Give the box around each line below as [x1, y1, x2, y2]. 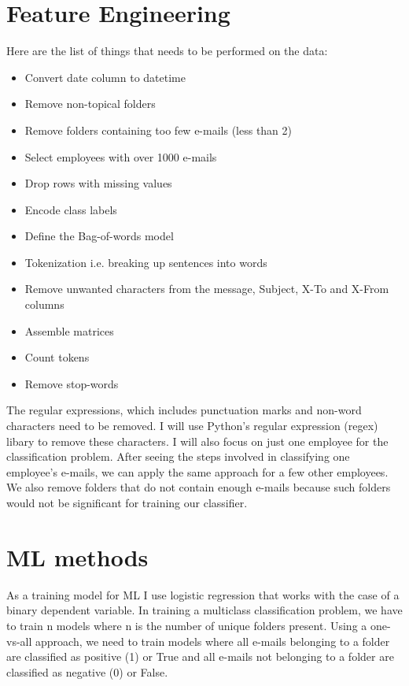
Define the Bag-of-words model [24, 228, 174, 244]
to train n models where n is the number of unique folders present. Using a [6, 617, 367, 633]
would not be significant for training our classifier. [6, 495, 248, 510]
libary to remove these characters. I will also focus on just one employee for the [6, 432, 389, 449]
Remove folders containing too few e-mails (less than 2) [24, 121, 293, 138]
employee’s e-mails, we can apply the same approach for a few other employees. [6, 463, 389, 480]
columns [24, 296, 64, 313]
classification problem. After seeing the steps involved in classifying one [6, 448, 350, 465]
